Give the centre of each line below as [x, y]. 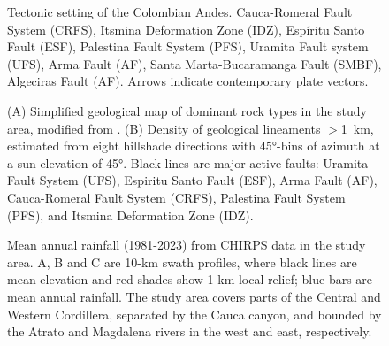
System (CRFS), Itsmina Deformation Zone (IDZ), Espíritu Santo [186, 29]
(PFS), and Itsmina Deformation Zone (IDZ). [130, 215]
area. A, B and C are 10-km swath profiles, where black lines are [182, 261]
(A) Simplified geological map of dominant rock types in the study [187, 110]
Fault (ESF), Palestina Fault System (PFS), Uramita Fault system [188, 46]
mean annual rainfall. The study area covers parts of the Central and [194, 296]
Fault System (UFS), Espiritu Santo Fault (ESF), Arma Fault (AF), [192, 180]
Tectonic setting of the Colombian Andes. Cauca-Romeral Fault [180, 12]
